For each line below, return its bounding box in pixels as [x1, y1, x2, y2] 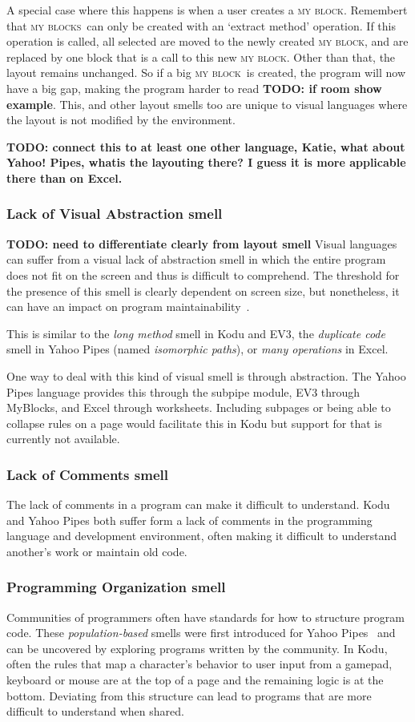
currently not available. [6, 430, 120, 447]
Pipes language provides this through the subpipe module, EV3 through [6, 383, 361, 400]
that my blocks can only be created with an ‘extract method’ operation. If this [6, 17, 396, 34]
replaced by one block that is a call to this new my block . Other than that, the [6, 48, 396, 65]
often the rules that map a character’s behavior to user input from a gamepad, [6, 655, 393, 672]
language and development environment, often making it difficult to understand [6, 527, 397, 544]
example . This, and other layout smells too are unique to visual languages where [6, 95, 408, 112]
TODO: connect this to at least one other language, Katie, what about [6, 138, 405, 155]
